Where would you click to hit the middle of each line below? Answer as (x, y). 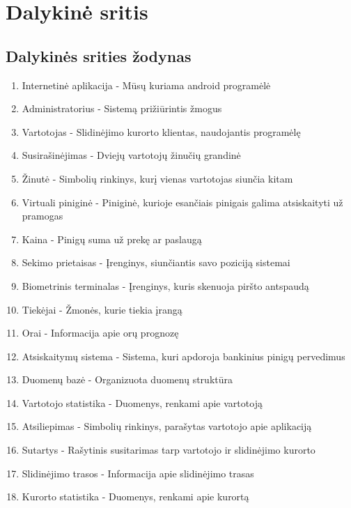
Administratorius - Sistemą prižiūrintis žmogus (122, 108)
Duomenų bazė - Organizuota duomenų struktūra (127, 379)
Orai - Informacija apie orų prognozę (100, 333)
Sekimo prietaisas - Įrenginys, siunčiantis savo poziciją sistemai (156, 262)
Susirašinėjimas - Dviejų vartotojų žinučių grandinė (131, 155)
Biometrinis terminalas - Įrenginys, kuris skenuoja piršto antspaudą (165, 285)
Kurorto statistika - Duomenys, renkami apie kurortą (135, 497)
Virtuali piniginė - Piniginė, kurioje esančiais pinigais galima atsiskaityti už (182, 202)
